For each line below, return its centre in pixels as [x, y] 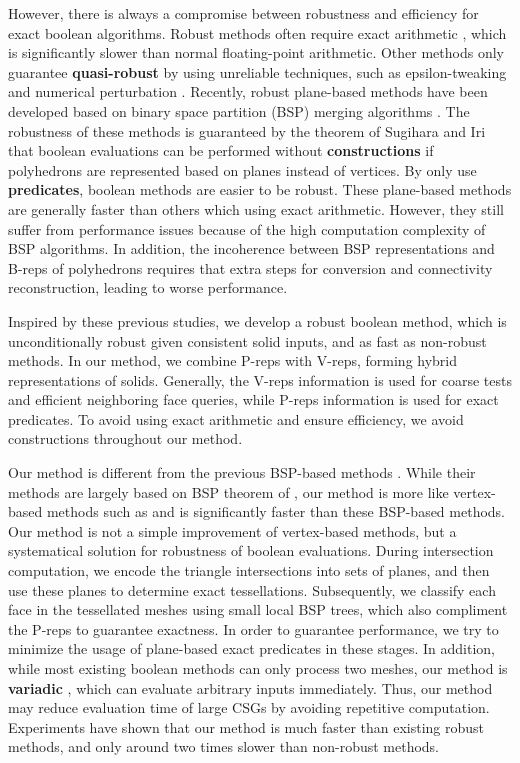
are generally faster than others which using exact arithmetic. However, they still [256, 208]
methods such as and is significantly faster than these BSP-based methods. [276, 511]
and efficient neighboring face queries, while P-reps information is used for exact [253, 399]
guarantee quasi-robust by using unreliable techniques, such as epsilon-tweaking [257, 71]
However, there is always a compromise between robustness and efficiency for [243, 13]
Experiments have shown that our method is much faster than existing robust [246, 726]
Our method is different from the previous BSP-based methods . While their [242, 472]
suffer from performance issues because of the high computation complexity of [247, 228]
